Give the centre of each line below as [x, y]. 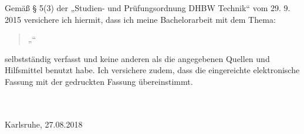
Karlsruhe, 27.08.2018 [44, 124]
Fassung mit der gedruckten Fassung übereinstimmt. [99, 81]
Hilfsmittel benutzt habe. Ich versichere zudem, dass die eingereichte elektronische [152, 70]
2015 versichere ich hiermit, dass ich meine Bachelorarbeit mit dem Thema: [140, 19]
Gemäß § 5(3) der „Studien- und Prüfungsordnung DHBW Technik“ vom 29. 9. [148, 8]
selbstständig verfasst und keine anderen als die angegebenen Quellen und [137, 58]
